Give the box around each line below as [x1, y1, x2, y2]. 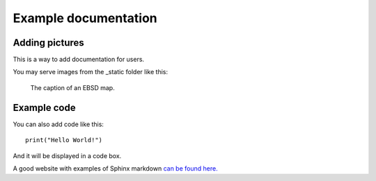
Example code [13, 101, 76, 114]
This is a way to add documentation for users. [13, 55, 145, 64]
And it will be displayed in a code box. [13, 151, 122, 160]
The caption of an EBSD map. [30, 83, 115, 92]
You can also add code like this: [13, 120, 104, 128]
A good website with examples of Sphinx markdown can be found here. [13, 164, 219, 173]
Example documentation [13, 10, 158, 26]
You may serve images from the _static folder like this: [13, 68, 169, 76]
